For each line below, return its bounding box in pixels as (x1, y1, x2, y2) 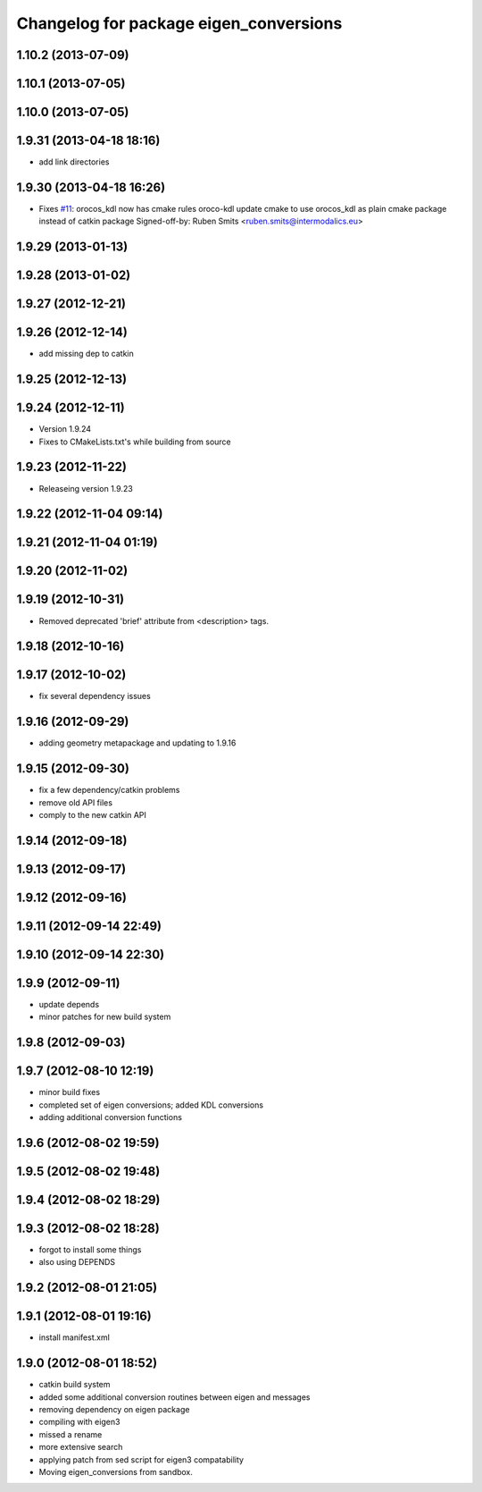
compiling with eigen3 (38, 1417, 120, 1428)
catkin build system (38, 1379, 111, 1390)
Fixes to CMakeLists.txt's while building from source (38, 436, 231, 447)
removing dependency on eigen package (38, 1404, 190, 1415)
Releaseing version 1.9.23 (38, 483, 133, 493)
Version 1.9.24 (38, 424, 92, 434)
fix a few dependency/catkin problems (38, 785, 180, 796)
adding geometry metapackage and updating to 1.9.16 (38, 738, 237, 748)
